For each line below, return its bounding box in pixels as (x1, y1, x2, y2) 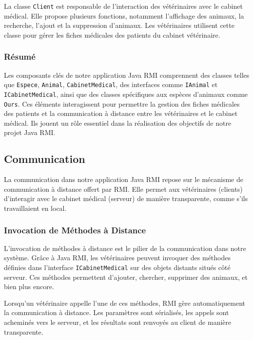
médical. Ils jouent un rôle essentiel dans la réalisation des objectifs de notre (4, 117, 232, 128)
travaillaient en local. (4, 203, 67, 213)
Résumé (4, 50, 36, 63)
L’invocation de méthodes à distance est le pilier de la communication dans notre (4, 243, 246, 253)
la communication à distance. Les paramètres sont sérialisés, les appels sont (4, 307, 229, 317)
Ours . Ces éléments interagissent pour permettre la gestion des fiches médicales (4, 98, 240, 109)
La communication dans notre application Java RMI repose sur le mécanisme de (4, 174, 243, 184)
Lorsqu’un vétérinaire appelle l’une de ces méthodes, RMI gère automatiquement (4, 297, 246, 308)
